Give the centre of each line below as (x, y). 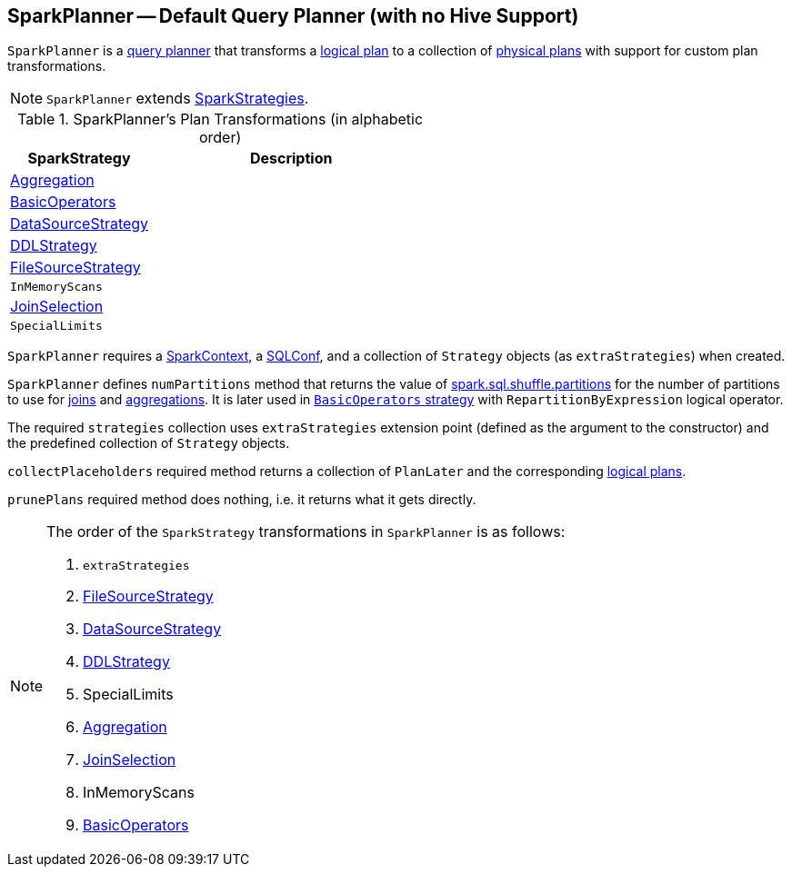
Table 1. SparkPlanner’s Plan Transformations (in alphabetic (221, 119)
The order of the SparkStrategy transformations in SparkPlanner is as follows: (306, 532)
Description (291, 159)
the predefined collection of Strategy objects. (149, 443)
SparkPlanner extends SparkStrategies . (178, 99)
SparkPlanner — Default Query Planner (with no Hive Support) (293, 16)
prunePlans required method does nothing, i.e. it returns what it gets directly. (242, 500)
